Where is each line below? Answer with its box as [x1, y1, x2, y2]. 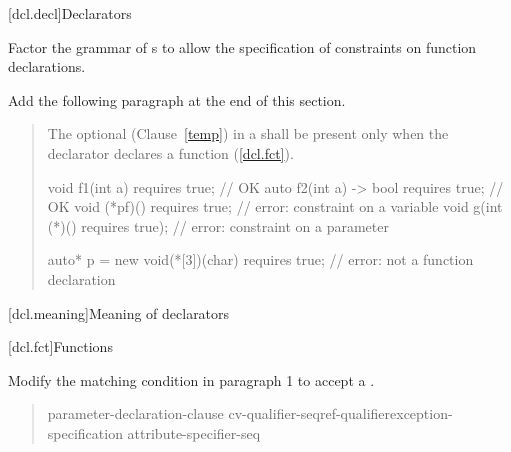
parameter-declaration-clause [47, 403, 224, 424]
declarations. [8, 56, 86, 77]
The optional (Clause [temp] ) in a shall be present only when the [47, 123, 449, 144]
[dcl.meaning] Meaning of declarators [8, 302, 230, 323]
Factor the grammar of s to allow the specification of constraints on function [8, 36, 477, 57]
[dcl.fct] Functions [8, 336, 113, 357]
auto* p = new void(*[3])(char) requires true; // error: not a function [47, 249, 474, 270]
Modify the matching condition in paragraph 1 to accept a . [8, 369, 375, 390]
